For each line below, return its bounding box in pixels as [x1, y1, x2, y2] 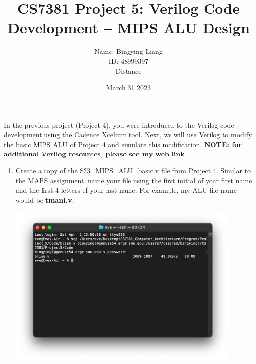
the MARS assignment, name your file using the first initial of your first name [15, 175, 252, 185]
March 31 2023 [106, 82, 151, 93]
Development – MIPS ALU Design [7, 17, 250, 38]
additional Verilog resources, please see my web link [4, 149, 185, 159]
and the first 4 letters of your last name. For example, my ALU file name [15, 185, 237, 195]
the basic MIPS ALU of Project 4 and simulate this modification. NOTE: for [4, 139, 242, 149]
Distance [115, 65, 142, 76]
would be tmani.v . [15, 194, 74, 205]
